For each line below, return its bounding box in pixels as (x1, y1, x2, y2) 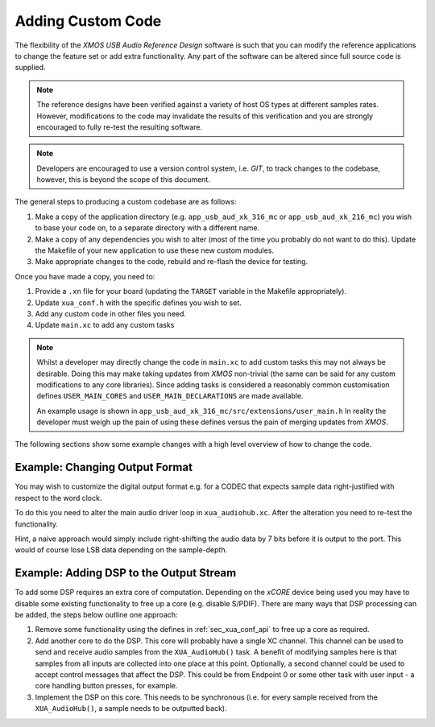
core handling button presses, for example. (35, 681, 178, 691)
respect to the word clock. (14, 493, 102, 502)
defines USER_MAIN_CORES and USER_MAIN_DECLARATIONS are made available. (36, 391, 304, 401)
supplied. (14, 63, 46, 72)
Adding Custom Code (14, 12, 162, 30)
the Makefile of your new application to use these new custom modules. (35, 246, 274, 255)
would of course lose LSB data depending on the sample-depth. (14, 545, 228, 555)
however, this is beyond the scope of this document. (36, 175, 211, 184)
